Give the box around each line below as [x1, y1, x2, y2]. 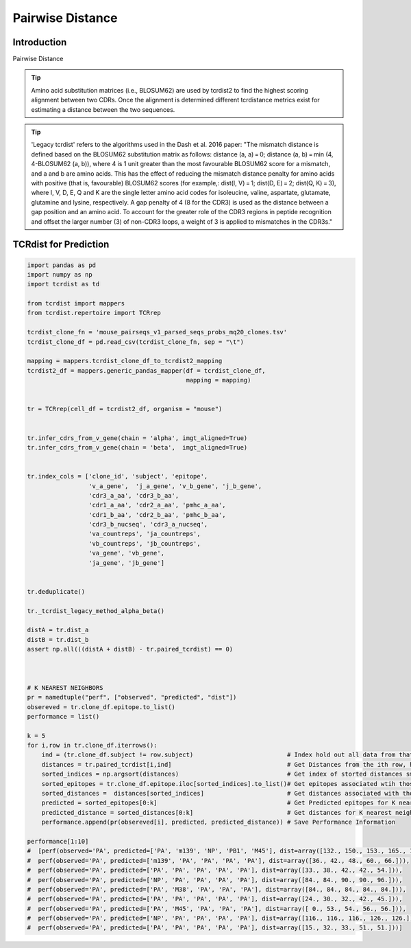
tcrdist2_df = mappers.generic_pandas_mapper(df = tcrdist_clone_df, [27, 367, 266, 374]
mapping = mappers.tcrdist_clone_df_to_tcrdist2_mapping [27, 357, 223, 365]
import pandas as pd [27, 261, 96, 269]
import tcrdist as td [27, 280, 100, 288]
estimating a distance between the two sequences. [31, 105, 175, 113]
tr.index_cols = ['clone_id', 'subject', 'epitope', [27, 472, 208, 481]
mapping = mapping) [186, 376, 251, 384]
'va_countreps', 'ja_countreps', [88, 530, 201, 538]
